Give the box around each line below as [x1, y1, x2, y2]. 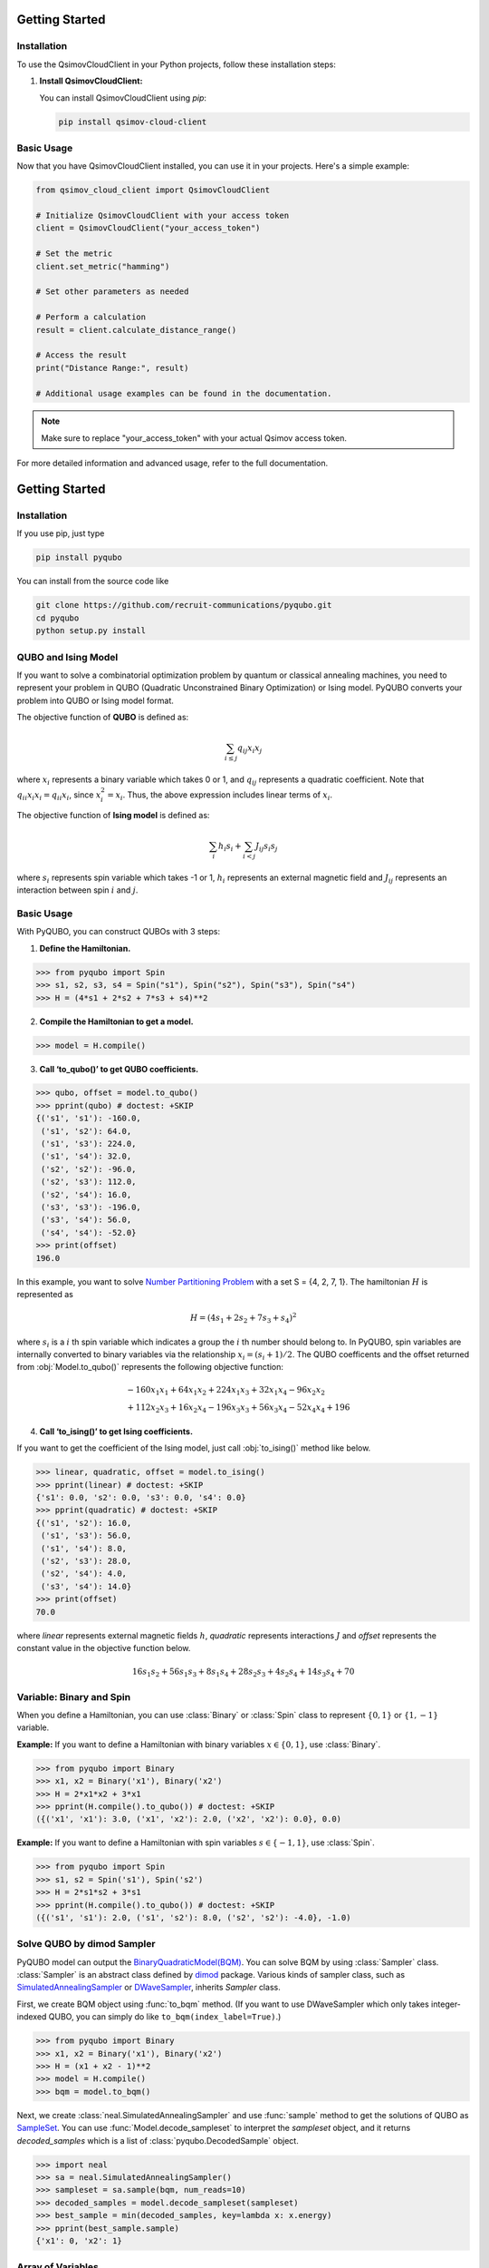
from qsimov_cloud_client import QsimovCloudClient [35, 185, 271, 195]
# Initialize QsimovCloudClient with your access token [35, 210, 290, 221]
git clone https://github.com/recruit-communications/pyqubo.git [35, 600, 332, 611]
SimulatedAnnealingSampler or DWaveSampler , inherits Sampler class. [16, 1982, 281, 1993]
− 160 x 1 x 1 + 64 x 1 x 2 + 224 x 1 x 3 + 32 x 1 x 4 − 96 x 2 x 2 [127, 1384, 326, 1397]
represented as [16, 1288, 74, 1299]
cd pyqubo [35, 612, 80, 623]
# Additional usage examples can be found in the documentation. [35, 388, 332, 398]
